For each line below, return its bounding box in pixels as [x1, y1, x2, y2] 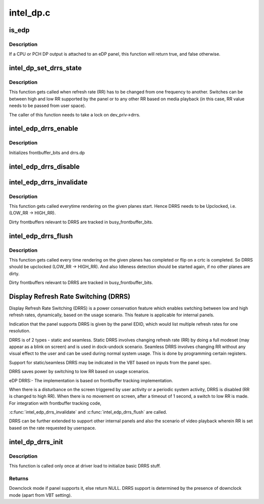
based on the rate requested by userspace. [9, 425, 96, 431]
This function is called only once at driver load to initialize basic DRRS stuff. [9, 463, 161, 469]
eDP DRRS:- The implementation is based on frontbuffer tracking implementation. [9, 377, 173, 383]
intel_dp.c [9, 7, 51, 18]
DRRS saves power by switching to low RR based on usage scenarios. [9, 369, 150, 374]
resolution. [9, 328, 31, 334]
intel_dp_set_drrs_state [9, 64, 82, 72]
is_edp [9, 26, 30, 34]
